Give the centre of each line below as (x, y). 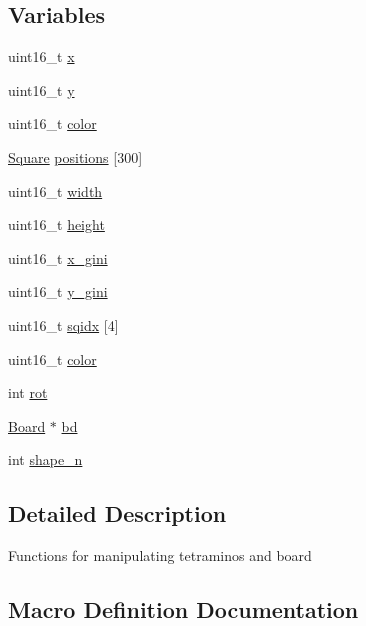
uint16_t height (56, 224)
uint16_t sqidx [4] (63, 324)
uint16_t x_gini (58, 257)
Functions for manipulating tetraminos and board (160, 555)
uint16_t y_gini (58, 291)
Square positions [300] (75, 156)
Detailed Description (117, 513)
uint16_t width (55, 190)
